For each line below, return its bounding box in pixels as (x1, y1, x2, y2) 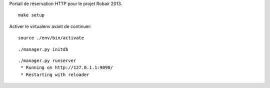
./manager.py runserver (18, 57, 76, 63)
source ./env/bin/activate (18, 35, 84, 41)
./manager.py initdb (18, 46, 68, 52)
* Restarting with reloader (20, 71, 89, 77)
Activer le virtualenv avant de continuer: (9, 23, 92, 29)
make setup (18, 12, 45, 18)
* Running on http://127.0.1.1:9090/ (20, 65, 113, 70)
